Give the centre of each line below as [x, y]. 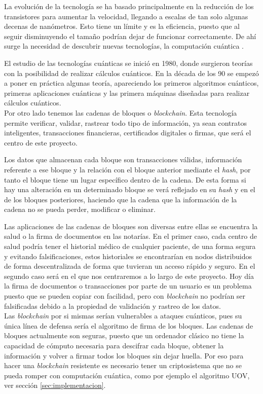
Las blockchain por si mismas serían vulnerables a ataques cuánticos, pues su [123, 316]
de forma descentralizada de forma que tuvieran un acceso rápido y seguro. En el [130, 266]
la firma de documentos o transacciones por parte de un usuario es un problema [128, 286]
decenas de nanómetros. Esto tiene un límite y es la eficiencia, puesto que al [122, 26]
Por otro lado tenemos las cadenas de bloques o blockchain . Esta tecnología [121, 112]
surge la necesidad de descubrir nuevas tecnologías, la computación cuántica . [124, 46]
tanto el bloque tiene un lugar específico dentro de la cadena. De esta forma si [125, 179]
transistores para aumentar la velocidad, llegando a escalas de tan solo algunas [126, 16]
